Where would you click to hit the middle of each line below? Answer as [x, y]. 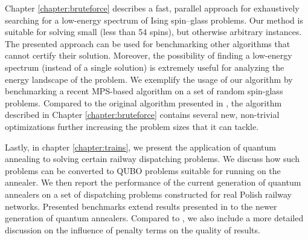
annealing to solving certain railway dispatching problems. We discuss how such [152, 159]
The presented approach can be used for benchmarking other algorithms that [148, 43]
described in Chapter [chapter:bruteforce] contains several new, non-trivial [142, 115]
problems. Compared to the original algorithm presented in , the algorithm [143, 102]
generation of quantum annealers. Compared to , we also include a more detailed [154, 218]
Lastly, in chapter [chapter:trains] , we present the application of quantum [141, 147]
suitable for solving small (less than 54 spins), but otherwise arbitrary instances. [153, 32]
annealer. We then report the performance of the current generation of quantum [153, 182]
